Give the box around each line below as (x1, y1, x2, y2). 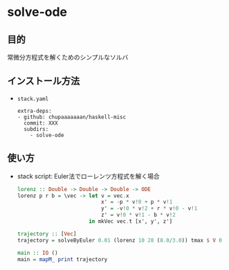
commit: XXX (24, 119, 58, 127)
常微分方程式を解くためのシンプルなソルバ (7, 53, 129, 61)
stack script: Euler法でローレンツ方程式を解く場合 (17, 172, 161, 180)
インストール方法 (7, 75, 80, 87)
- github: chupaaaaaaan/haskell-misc (17, 114, 127, 120)
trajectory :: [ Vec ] (17, 230, 77, 237)
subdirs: (24, 125, 49, 132)
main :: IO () (17, 249, 58, 256)
